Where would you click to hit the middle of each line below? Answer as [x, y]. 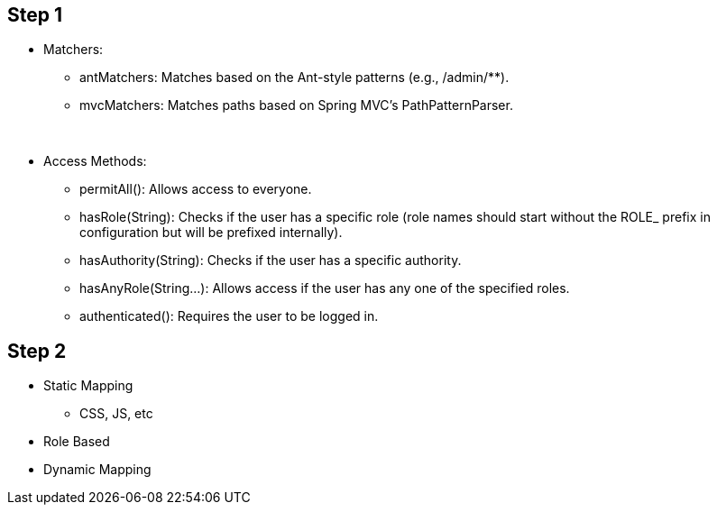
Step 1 [35, 15]
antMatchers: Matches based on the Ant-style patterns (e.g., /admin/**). [294, 78]
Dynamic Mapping [97, 470]
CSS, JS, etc [116, 414]
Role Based [77, 442]
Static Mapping [88, 386]
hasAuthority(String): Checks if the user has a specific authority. [271, 261]
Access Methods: [95, 161]
